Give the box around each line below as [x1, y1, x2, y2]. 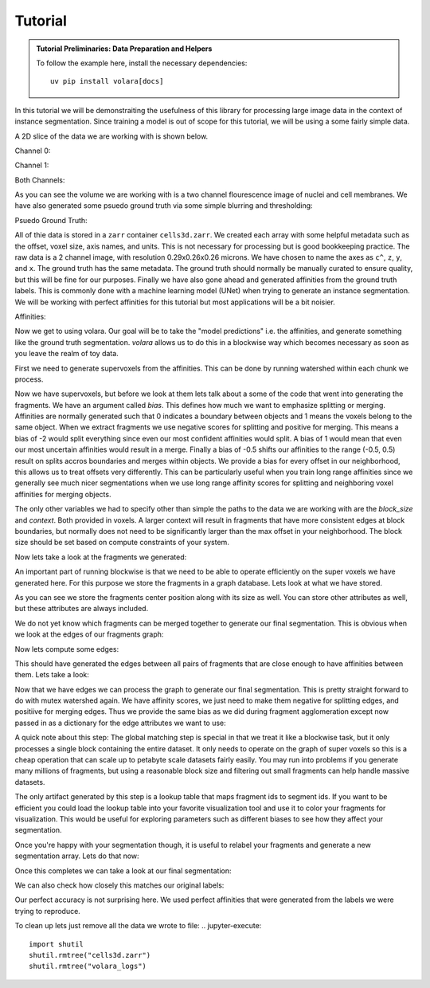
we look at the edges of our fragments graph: [14, 629, 164, 639]
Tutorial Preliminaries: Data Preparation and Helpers [36, 44, 213, 53]
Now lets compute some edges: [14, 644, 119, 653]
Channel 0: [14, 146, 51, 155]
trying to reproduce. [14, 906, 81, 915]
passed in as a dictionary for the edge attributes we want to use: [14, 718, 226, 727]
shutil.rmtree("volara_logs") [29, 962, 147, 971]
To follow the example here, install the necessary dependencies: [36, 58, 248, 68]
